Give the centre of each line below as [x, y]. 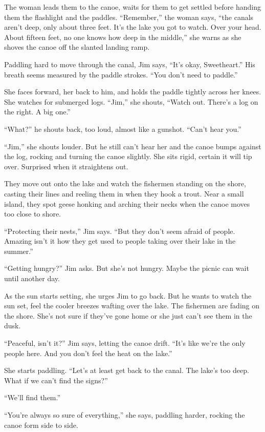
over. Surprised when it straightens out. [66, 166]
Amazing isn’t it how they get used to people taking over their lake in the [120, 241]
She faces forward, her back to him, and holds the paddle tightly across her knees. [133, 92]
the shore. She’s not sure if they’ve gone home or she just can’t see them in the [128, 315]
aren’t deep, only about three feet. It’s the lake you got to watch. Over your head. [133, 27]
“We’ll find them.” [32, 397]
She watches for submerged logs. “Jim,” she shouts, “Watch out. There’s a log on [131, 101]
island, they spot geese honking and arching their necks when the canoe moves [127, 203]
